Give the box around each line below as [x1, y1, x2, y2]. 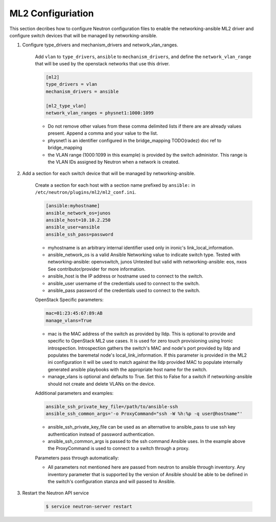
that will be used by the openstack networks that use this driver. [35, 61, 170, 67]
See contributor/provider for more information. [48, 266, 146, 272]
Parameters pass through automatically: [35, 455, 120, 461]
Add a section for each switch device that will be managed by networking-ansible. [22, 170, 195, 177]
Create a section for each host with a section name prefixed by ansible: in [35, 182, 195, 188]
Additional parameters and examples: [35, 390, 114, 396]
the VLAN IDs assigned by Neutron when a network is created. [48, 159, 180, 165]
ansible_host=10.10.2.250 [45, 217, 111, 223]
